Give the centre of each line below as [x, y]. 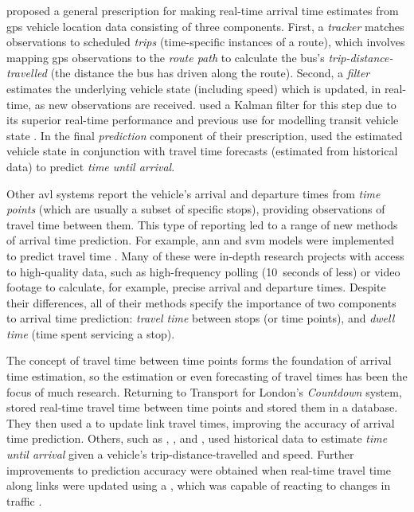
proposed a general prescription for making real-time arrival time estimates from [203, 10]
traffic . [24, 500]
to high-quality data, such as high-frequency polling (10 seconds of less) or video [203, 271]
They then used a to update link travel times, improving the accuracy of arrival [201, 422]
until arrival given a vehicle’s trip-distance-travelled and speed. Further [180, 454]
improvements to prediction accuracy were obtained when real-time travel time [199, 469]
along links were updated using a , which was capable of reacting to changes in [199, 485]
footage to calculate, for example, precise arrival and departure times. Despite [196, 287]
